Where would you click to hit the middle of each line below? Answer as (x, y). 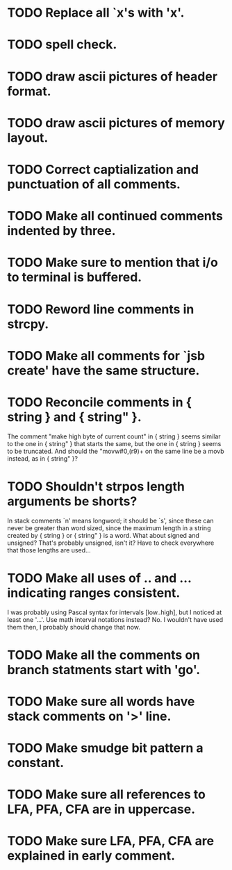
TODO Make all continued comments (115, 216)
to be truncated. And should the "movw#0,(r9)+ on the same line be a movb (116, 451)
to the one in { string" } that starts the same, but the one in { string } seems (114, 443)
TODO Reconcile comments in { (100, 402)
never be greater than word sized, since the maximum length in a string (109, 528)
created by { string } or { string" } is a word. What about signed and (103, 535)
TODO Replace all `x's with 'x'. (96, 13)
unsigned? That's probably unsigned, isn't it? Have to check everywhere (111, 543)
